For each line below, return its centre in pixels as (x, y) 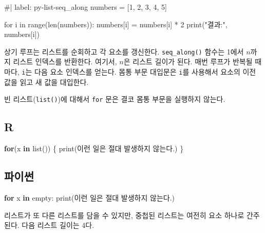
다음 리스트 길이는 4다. (58, 225)
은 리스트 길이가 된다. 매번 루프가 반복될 (188, 61)
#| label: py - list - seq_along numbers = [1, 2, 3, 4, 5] (86, 7)
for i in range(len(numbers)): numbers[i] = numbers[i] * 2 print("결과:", (116, 24)
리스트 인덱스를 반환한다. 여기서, (65, 61)
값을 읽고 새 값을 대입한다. (46, 82)
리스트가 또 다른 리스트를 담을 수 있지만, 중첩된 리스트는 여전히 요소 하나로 (124, 215)
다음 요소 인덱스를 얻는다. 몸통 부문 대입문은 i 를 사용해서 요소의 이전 (145, 72)
